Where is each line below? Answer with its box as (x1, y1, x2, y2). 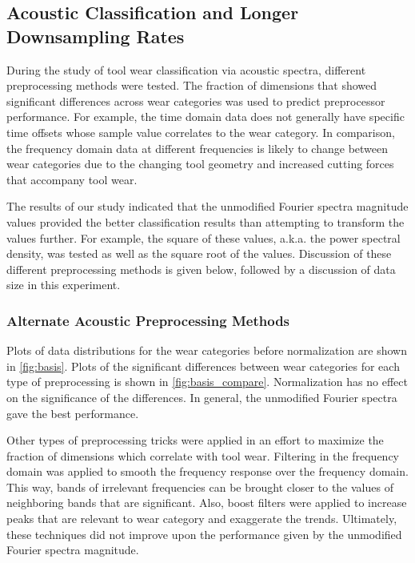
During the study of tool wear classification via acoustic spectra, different (6, 61, 366, 78)
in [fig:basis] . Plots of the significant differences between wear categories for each (6, 357, 400, 374)
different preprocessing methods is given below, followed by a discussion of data (6, 260, 396, 277)
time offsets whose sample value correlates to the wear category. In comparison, (6, 123, 395, 140)
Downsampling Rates (6, 23, 185, 48)
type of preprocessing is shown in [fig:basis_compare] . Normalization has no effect (6, 373, 408, 390)
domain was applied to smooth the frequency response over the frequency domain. (6, 463, 409, 480)
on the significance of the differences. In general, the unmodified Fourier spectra (6, 388, 397, 405)
